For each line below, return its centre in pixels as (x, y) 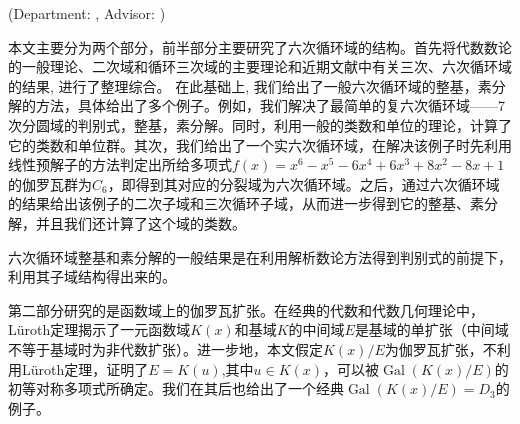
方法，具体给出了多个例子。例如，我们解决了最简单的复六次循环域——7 (270, 105)
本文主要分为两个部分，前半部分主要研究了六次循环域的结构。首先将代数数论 (260, 46)
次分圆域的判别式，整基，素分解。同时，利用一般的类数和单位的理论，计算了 (260, 124)
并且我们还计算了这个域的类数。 (140, 222)
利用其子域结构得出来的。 (92, 276)
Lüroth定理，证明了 (85, 368)
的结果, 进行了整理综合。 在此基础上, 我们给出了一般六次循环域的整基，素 (250, 85)
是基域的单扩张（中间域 (431, 329)
